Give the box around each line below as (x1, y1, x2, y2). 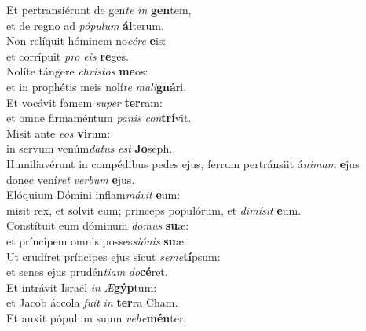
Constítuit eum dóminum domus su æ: (6, 217, 189, 234)
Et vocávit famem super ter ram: (6, 94, 163, 110)
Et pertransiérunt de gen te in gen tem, (6, 2, 192, 17)
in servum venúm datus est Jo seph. (6, 140, 173, 156)
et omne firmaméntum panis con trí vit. (6, 109, 192, 126)
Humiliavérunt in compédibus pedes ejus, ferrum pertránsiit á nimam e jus (6, 155, 360, 171)
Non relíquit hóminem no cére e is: (6, 32, 167, 49)
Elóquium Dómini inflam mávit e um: (6, 186, 181, 203)
